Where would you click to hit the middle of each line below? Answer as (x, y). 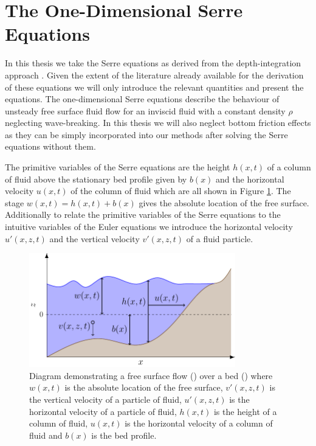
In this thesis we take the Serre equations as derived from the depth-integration (153, 63)
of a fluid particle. (220, 238)
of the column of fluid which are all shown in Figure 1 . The (181, 191)
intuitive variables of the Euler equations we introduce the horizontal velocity (149, 227)
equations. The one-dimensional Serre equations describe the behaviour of (142, 99)
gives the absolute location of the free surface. (224, 202)
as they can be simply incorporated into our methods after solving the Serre (146, 134)
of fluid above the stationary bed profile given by (96, 179)
